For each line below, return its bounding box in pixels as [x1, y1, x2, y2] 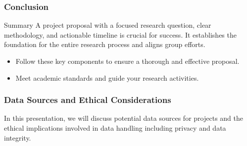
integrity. [4, 132, 31, 143]
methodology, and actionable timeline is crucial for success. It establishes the [4, 29, 237, 40]
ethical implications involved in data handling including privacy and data [4, 123, 226, 133]
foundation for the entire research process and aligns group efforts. [4, 39, 205, 49]
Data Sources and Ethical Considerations [4, 94, 171, 106]
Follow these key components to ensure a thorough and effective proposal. [15, 56, 240, 66]
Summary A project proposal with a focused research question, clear [4, 20, 211, 30]
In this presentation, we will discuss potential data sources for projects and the [4, 113, 243, 123]
